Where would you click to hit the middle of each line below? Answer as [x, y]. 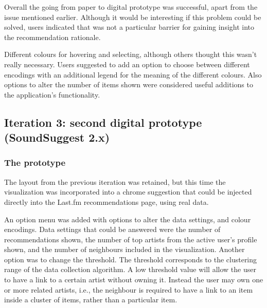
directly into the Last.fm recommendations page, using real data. [106, 201]
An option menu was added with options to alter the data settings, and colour [128, 219]
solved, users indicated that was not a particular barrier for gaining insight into [129, 27]
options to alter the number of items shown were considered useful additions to [129, 84]
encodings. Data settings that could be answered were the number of [112, 229]
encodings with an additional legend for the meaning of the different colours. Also [133, 74]
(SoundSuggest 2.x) [57, 137]
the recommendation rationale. [52, 37]
